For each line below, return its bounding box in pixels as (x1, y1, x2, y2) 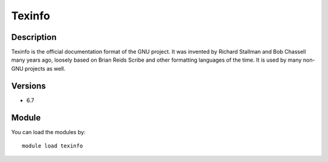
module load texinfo (22, 143, 83, 149)
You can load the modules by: (11, 128, 86, 135)
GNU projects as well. (11, 65, 66, 72)
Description (11, 32, 57, 42)
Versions (11, 80, 46, 91)
